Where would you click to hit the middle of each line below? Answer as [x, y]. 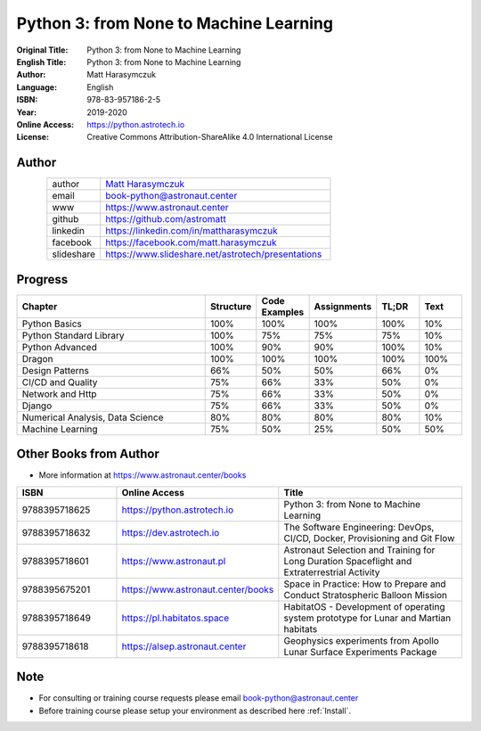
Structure [231, 306]
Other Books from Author [88, 454]
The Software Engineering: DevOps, [359, 527]
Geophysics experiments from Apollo [362, 640]
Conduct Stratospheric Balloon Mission [366, 595]
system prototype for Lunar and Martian [367, 618]
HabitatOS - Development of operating [364, 606]
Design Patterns [55, 370]
